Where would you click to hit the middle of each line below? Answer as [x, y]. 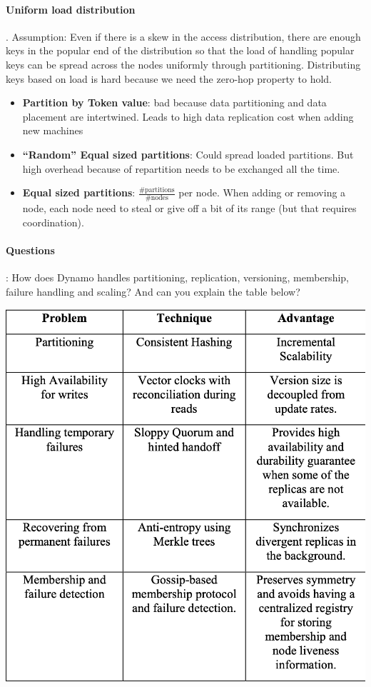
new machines [53, 130]
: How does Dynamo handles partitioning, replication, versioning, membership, [177, 277]
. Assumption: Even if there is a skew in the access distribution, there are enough [183, 36]
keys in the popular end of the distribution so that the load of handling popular [180, 50]
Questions [30, 250]
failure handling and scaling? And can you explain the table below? [153, 291]
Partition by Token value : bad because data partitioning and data [174, 102]
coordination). [53, 222]
